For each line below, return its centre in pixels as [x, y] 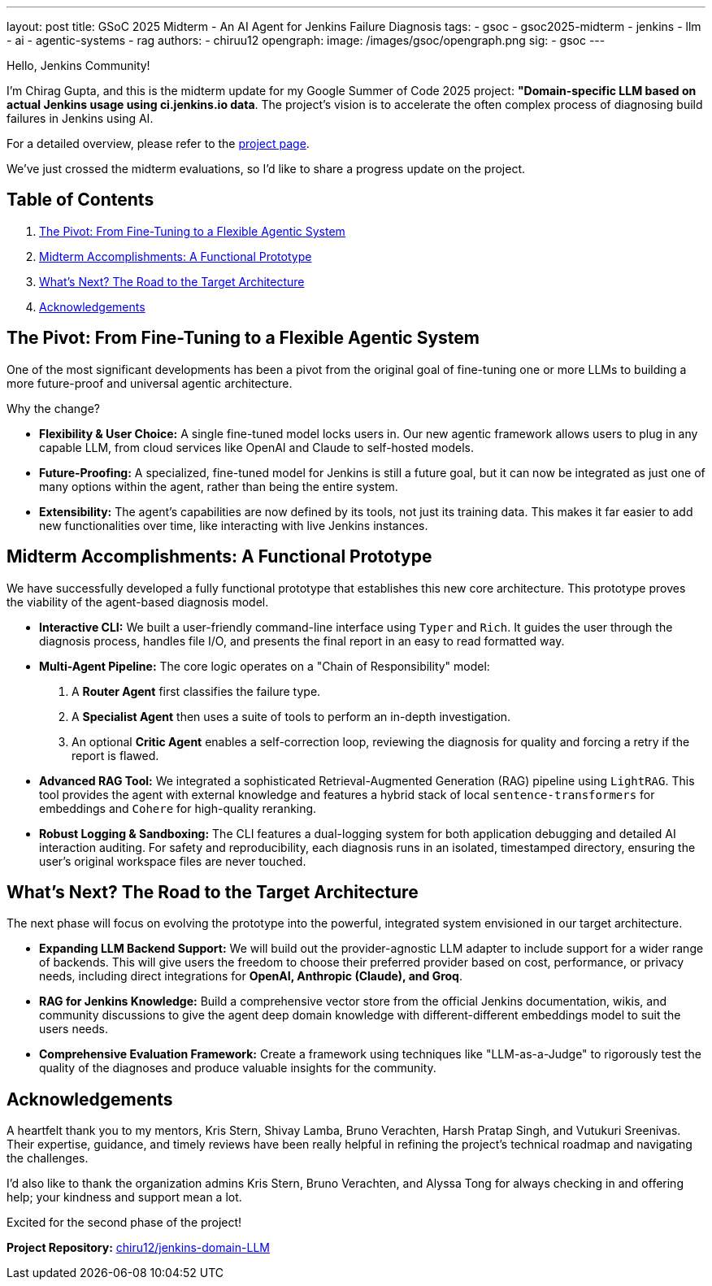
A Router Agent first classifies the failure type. [196, 691]
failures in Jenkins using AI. [80, 118]
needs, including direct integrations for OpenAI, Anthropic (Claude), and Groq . [251, 976]
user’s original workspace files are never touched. [173, 861]
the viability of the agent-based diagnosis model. [138, 602]
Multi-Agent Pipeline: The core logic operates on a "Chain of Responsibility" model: [265, 666]
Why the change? [53, 408]
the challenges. [48, 1158]
